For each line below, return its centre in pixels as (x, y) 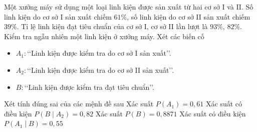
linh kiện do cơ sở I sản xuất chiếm (58, 16)
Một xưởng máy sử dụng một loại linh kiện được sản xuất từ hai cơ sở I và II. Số (129, 7)
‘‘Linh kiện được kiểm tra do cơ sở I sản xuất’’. (99, 53)
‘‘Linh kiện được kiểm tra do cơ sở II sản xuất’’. (101, 70)
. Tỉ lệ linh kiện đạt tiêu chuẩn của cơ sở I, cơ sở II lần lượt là (112, 26)
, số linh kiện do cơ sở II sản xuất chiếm (189, 16)
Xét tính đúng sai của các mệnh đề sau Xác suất (79, 104)
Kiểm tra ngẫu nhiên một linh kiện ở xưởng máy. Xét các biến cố (104, 36)
